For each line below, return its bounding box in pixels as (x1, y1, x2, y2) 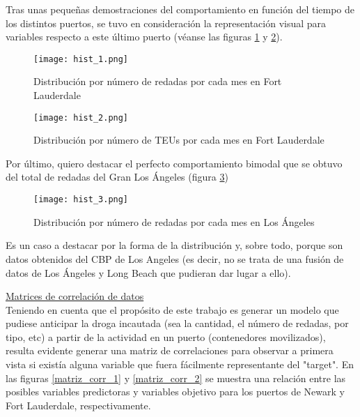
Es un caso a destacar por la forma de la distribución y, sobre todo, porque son (6, 238, 343, 252)
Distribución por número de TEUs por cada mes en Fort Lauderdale (33, 132, 324, 147)
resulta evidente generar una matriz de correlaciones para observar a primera (6, 343, 334, 358)
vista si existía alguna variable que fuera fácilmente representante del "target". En (6, 357, 354, 372)
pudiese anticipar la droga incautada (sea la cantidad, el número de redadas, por (6, 316, 349, 331)
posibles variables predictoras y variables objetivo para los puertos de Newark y (6, 384, 345, 399)
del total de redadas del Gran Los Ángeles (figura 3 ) (6, 169, 228, 184)
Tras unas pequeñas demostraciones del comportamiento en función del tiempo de (6, 2, 354, 16)
